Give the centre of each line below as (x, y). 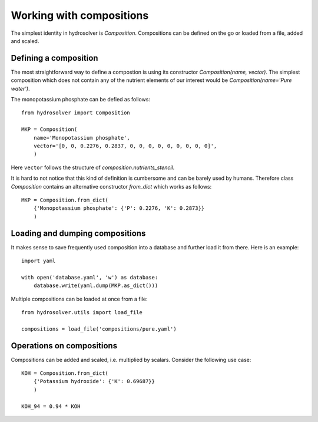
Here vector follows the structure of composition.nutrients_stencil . (93, 167)
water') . (20, 88)
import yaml (39, 261)
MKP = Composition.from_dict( (65, 200)
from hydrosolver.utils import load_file (82, 312)
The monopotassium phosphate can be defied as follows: (80, 100)
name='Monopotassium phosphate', (82, 138)
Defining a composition (54, 58)
